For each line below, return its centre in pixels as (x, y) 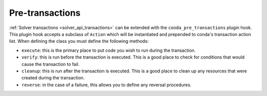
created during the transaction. (53, 78)
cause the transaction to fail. (50, 64)
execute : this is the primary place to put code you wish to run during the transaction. (109, 50)
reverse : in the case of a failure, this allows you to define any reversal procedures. (107, 85)
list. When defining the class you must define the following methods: (79, 41)
